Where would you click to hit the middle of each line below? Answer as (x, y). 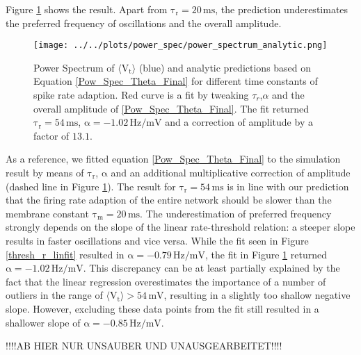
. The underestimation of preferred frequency (236, 213)
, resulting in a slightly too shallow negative (257, 295)
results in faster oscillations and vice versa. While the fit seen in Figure (157, 240)
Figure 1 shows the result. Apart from (87, 9)
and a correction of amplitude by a (239, 122)
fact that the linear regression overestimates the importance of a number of (166, 281)
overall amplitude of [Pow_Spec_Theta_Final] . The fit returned (171, 108)
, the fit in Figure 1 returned (266, 254)
